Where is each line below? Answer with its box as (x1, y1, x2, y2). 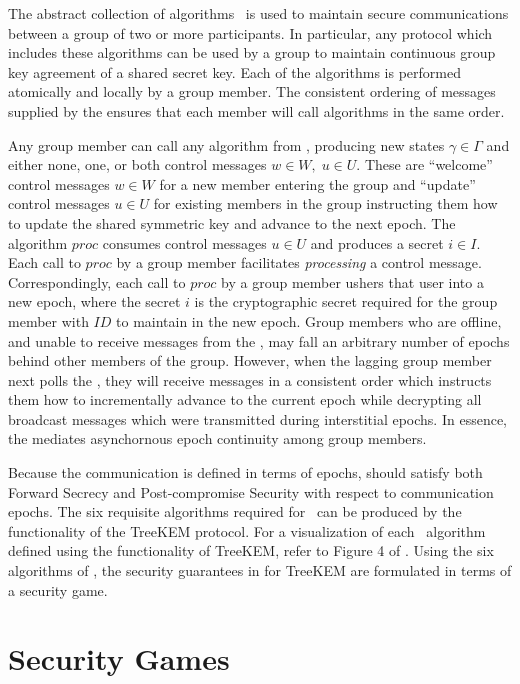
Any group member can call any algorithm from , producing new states (8, 134, 445, 155)
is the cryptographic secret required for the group (194, 291, 498, 312)
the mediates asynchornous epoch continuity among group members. (8, 428, 427, 449)
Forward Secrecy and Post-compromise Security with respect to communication (8, 481, 494, 502)
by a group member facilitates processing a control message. (116, 252, 482, 273)
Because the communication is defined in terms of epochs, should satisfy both (8, 462, 483, 483)
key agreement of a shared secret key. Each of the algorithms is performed (8, 61, 461, 82)
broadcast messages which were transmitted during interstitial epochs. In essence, (8, 408, 507, 429)
